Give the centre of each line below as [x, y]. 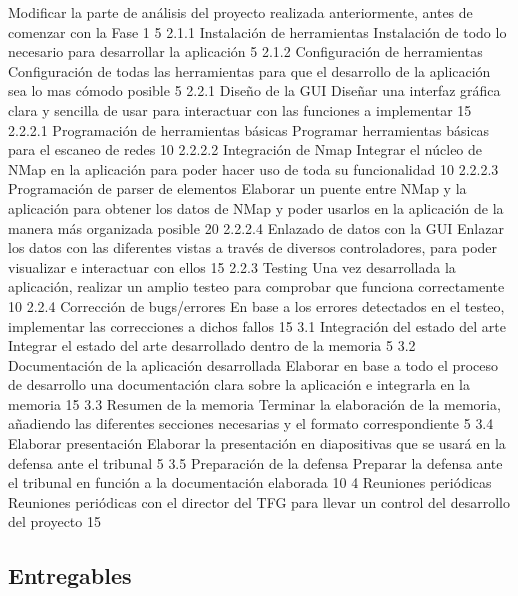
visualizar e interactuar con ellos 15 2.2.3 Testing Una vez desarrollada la [232, 266]
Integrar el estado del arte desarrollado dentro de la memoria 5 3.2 [212, 345]
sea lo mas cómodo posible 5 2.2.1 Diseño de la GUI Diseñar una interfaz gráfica [254, 90]
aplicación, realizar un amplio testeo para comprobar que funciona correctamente [256, 286]
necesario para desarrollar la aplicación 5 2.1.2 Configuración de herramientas [245, 51]
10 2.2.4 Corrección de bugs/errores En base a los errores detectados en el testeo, [256, 305]
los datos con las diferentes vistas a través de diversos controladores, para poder [253, 247]
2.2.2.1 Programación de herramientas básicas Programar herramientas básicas [249, 129]
